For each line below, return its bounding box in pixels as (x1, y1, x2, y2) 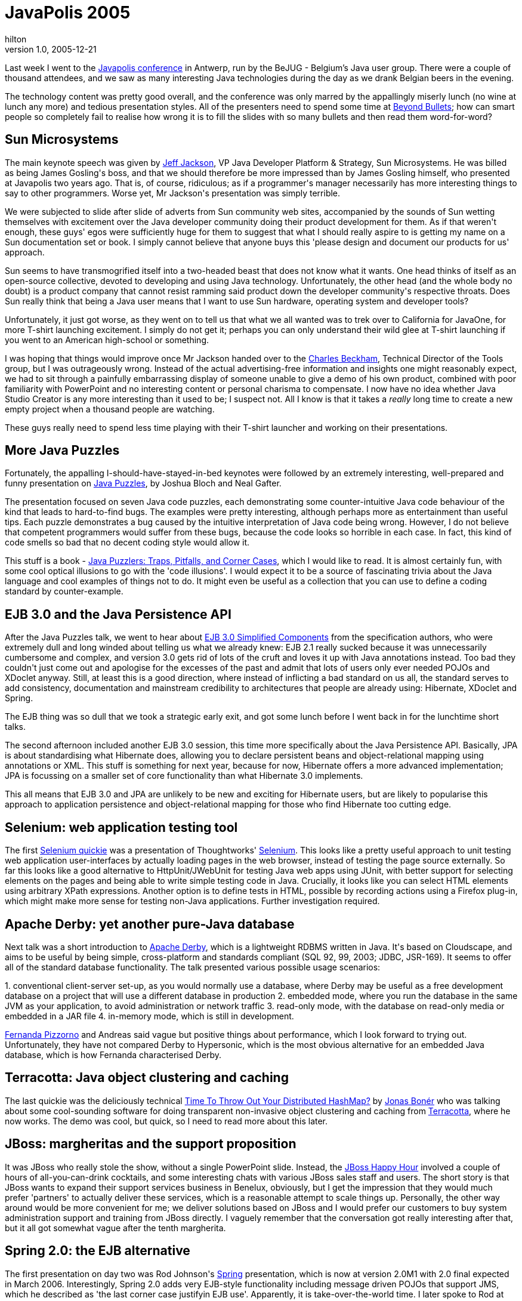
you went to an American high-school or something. (5, 334, 209, 345)
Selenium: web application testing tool (5, 819, 238, 835)
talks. (5, 722, 26, 732)
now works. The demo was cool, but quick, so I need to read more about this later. (5, 1115, 328, 1126)
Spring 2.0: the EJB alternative (5, 1243, 190, 1259)
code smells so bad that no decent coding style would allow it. (5, 537, 250, 548)
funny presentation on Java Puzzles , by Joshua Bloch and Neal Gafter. (5, 478, 282, 489)
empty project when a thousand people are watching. (5, 403, 215, 414)
